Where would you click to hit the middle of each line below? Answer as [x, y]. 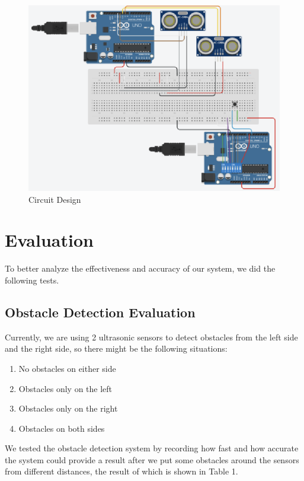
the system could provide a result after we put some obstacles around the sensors [152, 459]
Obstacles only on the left [65, 388]
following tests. [32, 280]
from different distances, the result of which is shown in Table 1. [121, 471]
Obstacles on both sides [62, 428]
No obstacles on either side [67, 368]
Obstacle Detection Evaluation [100, 312]
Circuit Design [55, 199]
